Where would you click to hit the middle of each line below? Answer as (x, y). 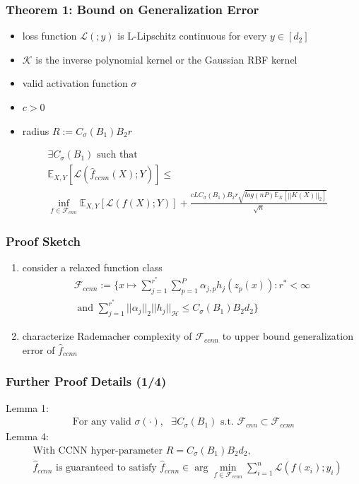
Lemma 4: (27, 436)
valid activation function (75, 83)
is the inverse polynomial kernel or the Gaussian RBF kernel (166, 59)
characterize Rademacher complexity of (107, 336)
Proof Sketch (43, 241)
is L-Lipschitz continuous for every (192, 36)
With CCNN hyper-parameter (98, 450)
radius (36, 130)
